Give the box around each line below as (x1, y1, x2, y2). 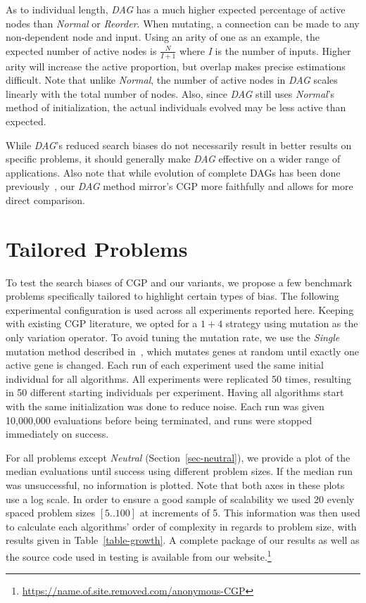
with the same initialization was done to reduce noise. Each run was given (6, 399, 324, 414)
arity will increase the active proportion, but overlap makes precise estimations (6, 58, 346, 73)
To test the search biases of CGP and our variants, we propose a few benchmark (6, 274, 353, 289)
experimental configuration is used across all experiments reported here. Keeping (6, 302, 354, 317)
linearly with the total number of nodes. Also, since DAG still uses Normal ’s (6, 86, 335, 101)
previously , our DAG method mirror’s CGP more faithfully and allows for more (6, 179, 353, 193)
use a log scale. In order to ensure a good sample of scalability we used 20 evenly (6, 491, 355, 506)
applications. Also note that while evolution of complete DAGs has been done (6, 165, 341, 179)
